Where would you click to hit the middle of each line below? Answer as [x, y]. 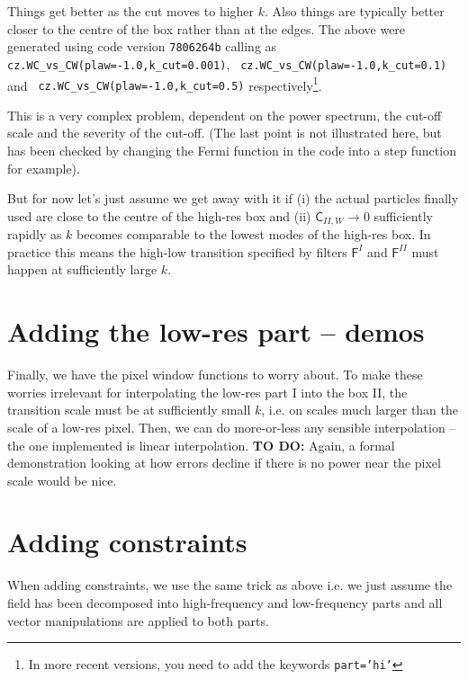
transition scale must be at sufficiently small [129, 410]
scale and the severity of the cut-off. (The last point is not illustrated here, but [225, 133]
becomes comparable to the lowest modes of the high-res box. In [254, 234]
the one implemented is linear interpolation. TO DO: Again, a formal [201, 445]
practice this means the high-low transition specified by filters [177, 251]
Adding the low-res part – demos [216, 331]
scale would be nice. [62, 480]
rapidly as [35, 234]
